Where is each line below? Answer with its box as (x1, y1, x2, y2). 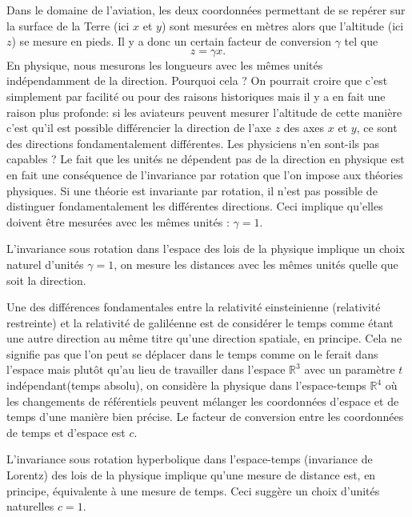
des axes (283, 119, 325, 136)
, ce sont (356, 119, 398, 136)
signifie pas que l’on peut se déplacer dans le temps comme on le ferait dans (6, 345, 378, 362)
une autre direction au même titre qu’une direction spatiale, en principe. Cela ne (6, 330, 402, 347)
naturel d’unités (6, 255, 84, 272)
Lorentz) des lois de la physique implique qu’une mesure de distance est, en (6, 467, 376, 483)
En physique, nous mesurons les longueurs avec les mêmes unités (6, 56, 323, 73)
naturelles (6, 498, 54, 515)
